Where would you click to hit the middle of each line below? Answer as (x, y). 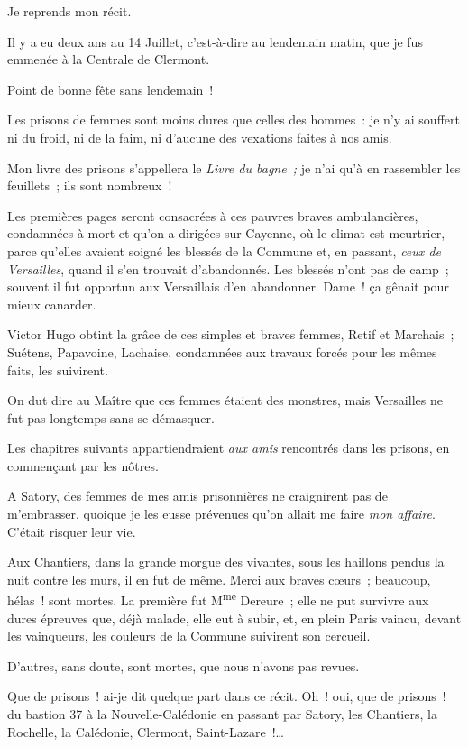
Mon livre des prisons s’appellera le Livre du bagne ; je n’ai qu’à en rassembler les (234, 167)
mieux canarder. (52, 304)
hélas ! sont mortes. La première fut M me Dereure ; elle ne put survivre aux (218, 599)
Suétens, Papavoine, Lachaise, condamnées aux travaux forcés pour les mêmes (222, 351)
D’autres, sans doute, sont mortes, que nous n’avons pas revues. (184, 665)
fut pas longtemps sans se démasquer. (111, 417)
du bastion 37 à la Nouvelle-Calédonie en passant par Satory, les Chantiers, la (222, 714)
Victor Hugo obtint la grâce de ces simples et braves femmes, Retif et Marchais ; (231, 334)
